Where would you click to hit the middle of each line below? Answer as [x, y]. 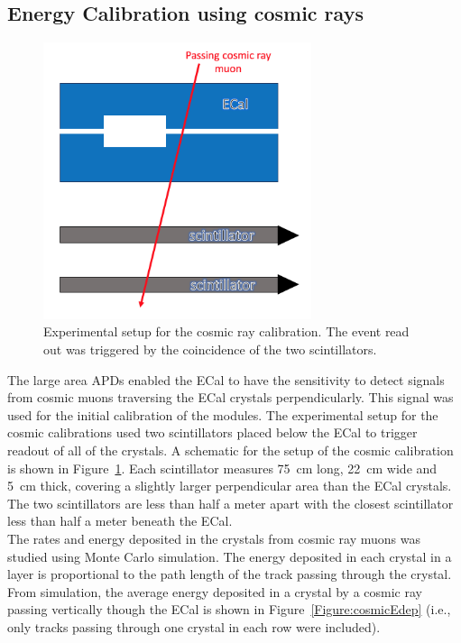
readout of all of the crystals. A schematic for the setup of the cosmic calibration [230, 450]
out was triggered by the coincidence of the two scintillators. [210, 349]
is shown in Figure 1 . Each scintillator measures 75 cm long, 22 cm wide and [222, 468]
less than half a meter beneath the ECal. [120, 521]
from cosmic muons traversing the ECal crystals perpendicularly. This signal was [230, 397]
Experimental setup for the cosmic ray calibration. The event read [226, 331]
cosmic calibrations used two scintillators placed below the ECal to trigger [212, 432]
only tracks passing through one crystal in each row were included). [194, 626]
